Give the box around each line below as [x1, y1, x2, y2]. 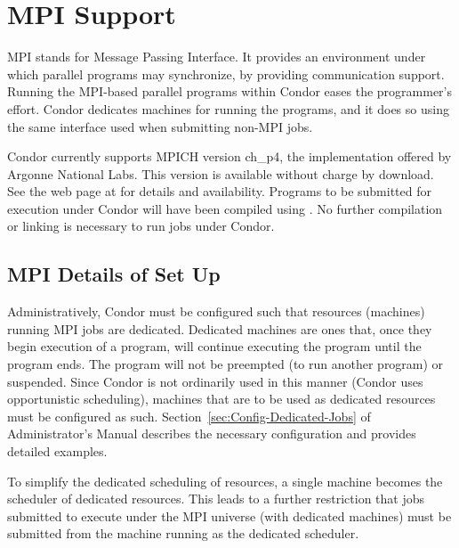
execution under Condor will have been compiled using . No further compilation [7, 199, 443, 217]
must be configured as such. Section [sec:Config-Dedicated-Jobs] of [7, 406, 371, 425]
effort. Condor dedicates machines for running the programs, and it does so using [7, 99, 449, 118]
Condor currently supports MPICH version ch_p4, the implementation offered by [7, 147, 452, 166]
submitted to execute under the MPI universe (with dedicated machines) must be [7, 506, 452, 525]
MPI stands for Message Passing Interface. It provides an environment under [7, 47, 426, 66]
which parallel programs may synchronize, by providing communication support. [7, 64, 445, 83]
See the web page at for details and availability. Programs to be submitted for [7, 182, 431, 200]
